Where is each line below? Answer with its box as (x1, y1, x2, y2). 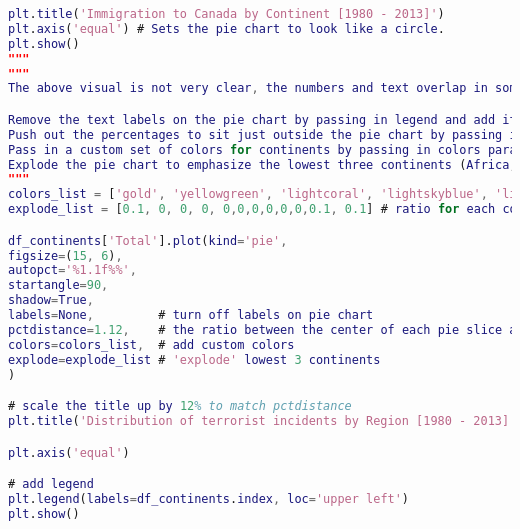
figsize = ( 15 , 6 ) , (8, 248, 123, 263)
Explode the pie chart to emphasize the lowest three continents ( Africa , (8, 157, 517, 172)
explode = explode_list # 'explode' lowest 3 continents (8, 352, 381, 367)
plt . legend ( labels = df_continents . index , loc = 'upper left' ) (8, 491, 410, 506)
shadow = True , (8, 293, 94, 308)
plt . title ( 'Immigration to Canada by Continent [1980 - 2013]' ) (8, 7, 445, 21)
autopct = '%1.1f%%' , (8, 263, 137, 278)
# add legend (8, 477, 94, 492)
